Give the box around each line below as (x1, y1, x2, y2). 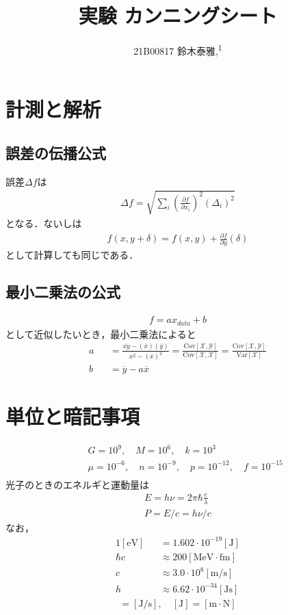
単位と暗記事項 (5, 402, 140, 430)
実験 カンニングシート (78, 1, 278, 29)
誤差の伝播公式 (5, 142, 106, 163)
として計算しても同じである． (5, 248, 139, 262)
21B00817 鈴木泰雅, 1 (133, 42, 222, 57)
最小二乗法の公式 (5, 281, 120, 302)
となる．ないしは (5, 215, 82, 230)
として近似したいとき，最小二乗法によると (5, 326, 196, 341)
